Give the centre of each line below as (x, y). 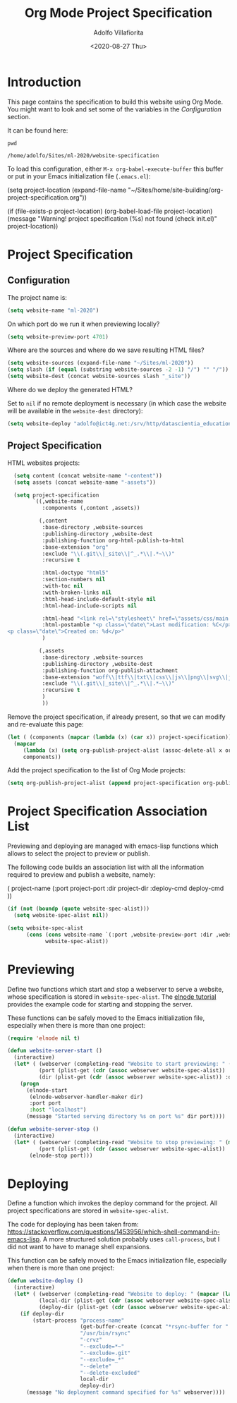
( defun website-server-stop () (53, 1129)
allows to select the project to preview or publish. (79, 854)
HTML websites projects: (44, 463)
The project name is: (37, 297)
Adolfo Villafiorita (119, 32)
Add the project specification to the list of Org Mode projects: (96, 770)
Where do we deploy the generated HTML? (70, 390)
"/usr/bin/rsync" (105, 1334)
